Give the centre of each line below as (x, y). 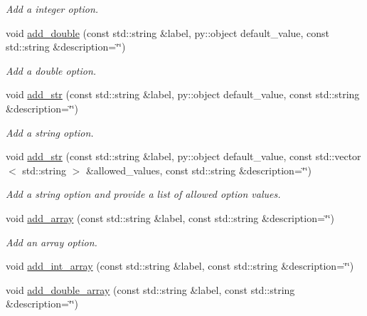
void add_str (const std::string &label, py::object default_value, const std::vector (183, 156)
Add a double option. (51, 70)
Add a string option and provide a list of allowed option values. (143, 194)
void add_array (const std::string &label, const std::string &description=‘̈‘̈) (170, 217)
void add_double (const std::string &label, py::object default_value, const (168, 32)
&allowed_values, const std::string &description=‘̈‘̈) (199, 170)
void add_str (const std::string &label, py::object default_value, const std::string (183, 94)
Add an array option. (52, 242)
